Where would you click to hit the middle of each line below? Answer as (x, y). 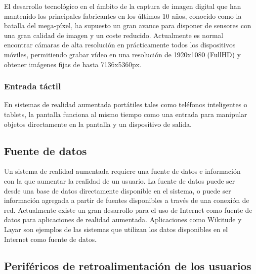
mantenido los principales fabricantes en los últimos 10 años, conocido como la (123, 16)
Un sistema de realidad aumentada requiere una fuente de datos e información (122, 171)
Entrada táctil (32, 86)
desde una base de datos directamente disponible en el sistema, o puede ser (118, 190)
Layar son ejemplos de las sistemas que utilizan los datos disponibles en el (116, 229)
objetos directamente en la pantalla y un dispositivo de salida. (98, 124)
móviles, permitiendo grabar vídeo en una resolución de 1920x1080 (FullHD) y (123, 54)
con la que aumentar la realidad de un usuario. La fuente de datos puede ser (120, 180)
